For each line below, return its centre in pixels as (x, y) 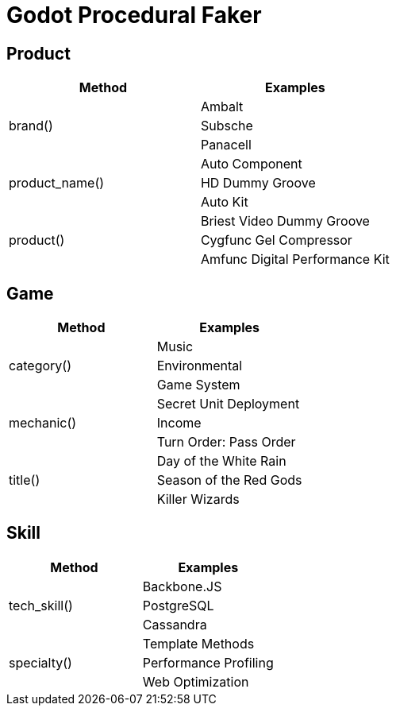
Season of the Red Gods (229, 480)
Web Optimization (196, 681)
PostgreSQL (178, 605)
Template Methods (198, 643)
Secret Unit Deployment (228, 404)
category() (40, 366)
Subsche (227, 126)
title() (25, 480)
